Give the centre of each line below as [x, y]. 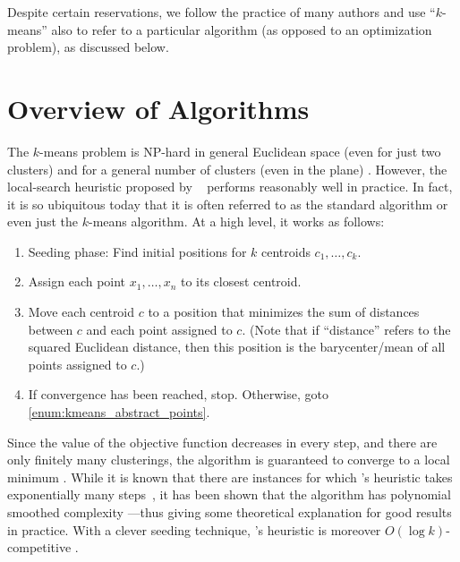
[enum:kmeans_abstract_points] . [119, 412]
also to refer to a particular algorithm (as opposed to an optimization [242, 29]
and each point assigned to [159, 329]
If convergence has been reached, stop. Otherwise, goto [178, 394]
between [51, 329]
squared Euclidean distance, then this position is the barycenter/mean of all [237, 347]
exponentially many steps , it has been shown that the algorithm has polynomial [229, 494]
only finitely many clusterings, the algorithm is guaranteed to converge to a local [229, 460]
